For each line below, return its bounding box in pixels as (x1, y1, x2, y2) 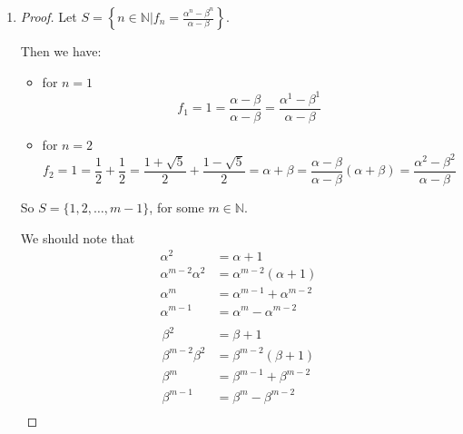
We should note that (20, 228, 135, 247)
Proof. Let (20, 7, 77, 25)
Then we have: (20, 42, 102, 60)
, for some (149, 197, 204, 216)
